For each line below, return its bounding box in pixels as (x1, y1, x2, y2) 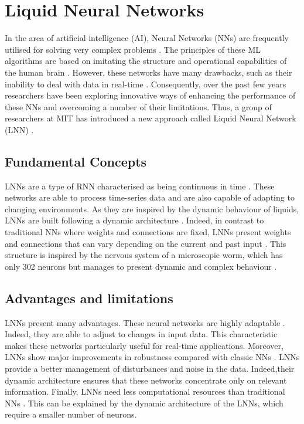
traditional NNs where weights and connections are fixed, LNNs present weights (5, 226, 291, 238)
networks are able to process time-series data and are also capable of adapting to (5, 191, 295, 203)
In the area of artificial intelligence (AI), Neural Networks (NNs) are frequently (5, 32, 289, 44)
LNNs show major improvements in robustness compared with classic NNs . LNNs (5, 351, 300, 363)
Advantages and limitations (5, 289, 173, 307)
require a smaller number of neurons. (5, 408, 137, 420)
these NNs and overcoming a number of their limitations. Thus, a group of (5, 100, 272, 113)
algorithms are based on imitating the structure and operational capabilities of (5, 55, 287, 67)
